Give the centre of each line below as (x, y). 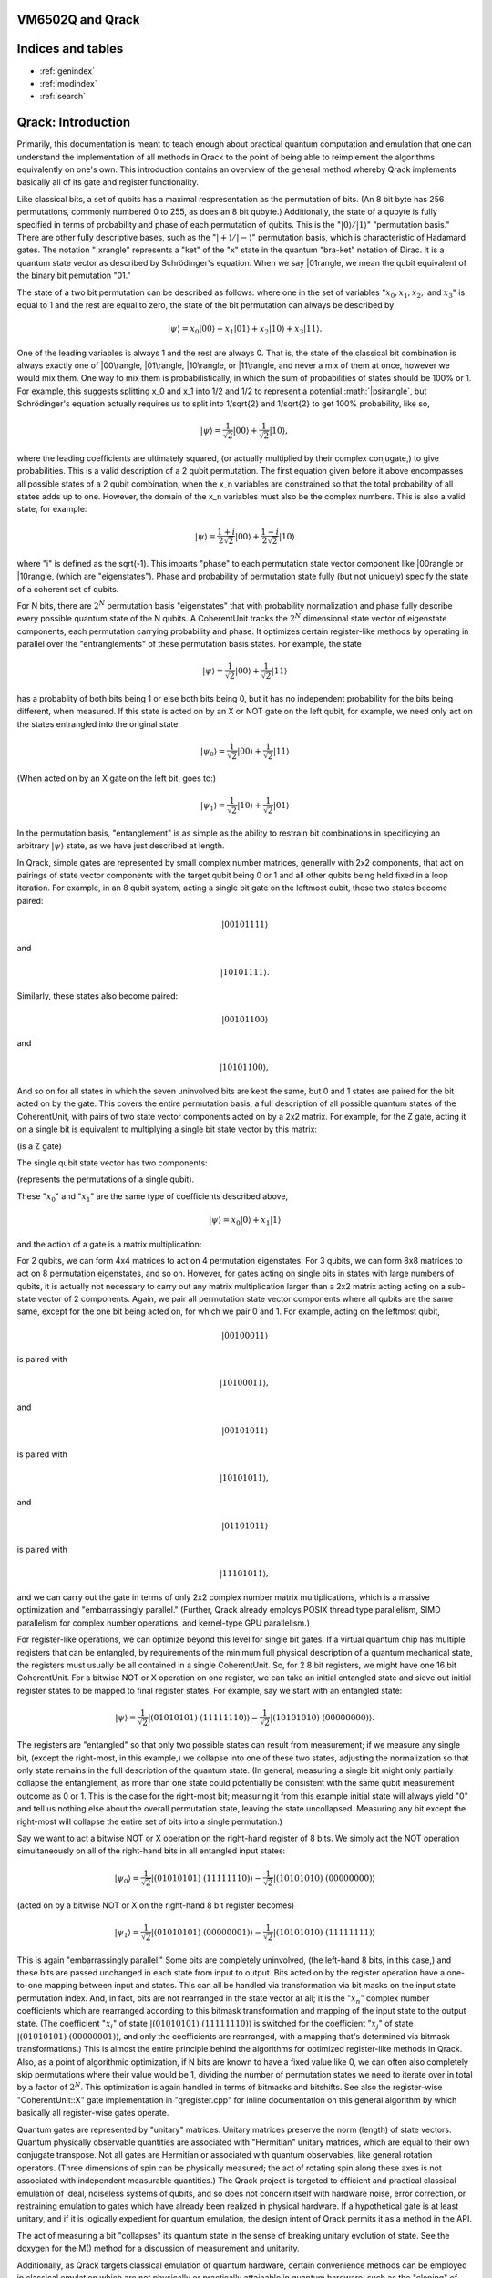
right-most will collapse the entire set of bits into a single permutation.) (149, 1821)
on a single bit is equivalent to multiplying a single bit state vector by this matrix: (167, 1129)
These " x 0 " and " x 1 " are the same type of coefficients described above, (153, 1197)
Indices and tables (70, 49)
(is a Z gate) (40, 1146)
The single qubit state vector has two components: (113, 1163)
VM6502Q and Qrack (78, 20)
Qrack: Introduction (74, 123)
